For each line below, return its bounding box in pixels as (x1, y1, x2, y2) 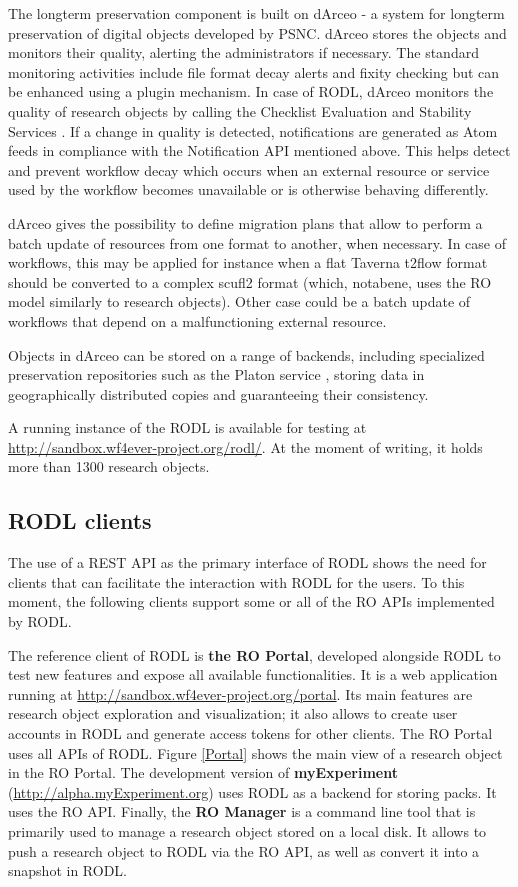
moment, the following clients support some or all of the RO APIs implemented (8, 591, 495, 612)
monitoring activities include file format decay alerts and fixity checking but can (8, 61, 500, 82)
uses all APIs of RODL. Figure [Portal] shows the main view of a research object (8, 742, 503, 763)
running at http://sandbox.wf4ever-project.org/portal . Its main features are (8, 683, 473, 704)
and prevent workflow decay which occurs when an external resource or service (8, 159, 490, 180)
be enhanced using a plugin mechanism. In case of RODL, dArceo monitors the (8, 81, 494, 102)
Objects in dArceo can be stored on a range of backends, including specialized (8, 344, 485, 365)
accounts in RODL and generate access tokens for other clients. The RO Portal (8, 723, 493, 744)
